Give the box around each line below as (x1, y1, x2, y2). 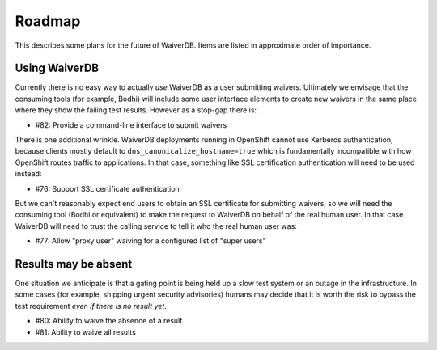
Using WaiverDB (15, 61, 100, 75)
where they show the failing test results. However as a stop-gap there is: (15, 105, 257, 115)
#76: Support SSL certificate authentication (35, 183, 180, 193)
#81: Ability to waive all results (35, 327, 137, 337)
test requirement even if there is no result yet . (15, 301, 168, 310)
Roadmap (15, 12, 81, 30)
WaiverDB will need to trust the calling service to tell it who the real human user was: (15, 221, 297, 230)
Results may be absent (15, 257, 133, 271)
